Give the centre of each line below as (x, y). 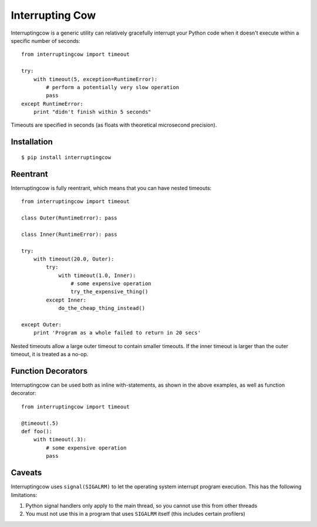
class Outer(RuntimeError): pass (69, 218)
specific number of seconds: (45, 40)
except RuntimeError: (52, 104)
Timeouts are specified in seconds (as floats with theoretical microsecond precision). (114, 125)
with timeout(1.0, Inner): (97, 275)
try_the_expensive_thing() (109, 292)
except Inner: (66, 300)
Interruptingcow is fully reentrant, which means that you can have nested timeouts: (111, 188)
